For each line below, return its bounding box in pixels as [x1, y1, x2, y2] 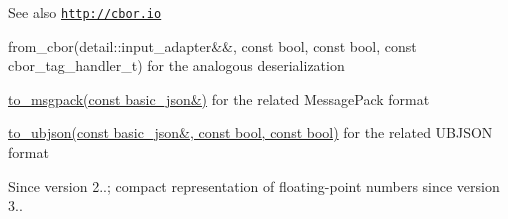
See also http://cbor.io [8, 2, 162, 22]
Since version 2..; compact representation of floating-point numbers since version [8, 175, 500, 196]
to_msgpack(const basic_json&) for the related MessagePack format [8, 88, 430, 109]
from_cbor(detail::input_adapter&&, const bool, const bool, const [8, 35, 417, 56]
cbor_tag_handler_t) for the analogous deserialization [8, 55, 345, 76]
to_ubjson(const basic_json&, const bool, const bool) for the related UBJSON [8, 122, 493, 143]
